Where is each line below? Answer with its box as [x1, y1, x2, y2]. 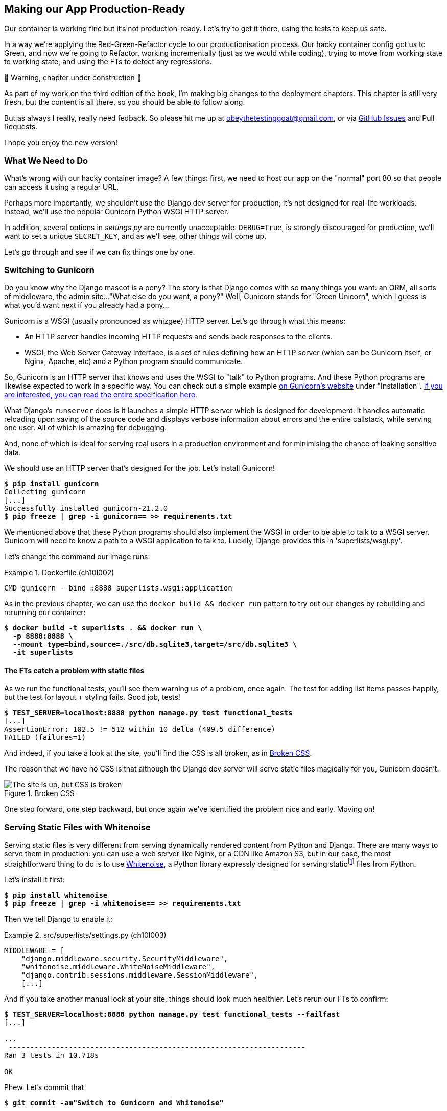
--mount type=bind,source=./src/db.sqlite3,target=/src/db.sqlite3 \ [12, 640, 297, 648]
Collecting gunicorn [4, 487, 86, 496]
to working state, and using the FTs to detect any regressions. [4, 57, 212, 66]
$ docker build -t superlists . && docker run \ [4, 623, 202, 632]
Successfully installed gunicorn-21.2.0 [4, 504, 168, 512]
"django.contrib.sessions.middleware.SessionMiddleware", [21, 970, 258, 979]
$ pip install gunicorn [4, 479, 99, 488]
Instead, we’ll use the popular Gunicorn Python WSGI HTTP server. [4, 207, 229, 216]
